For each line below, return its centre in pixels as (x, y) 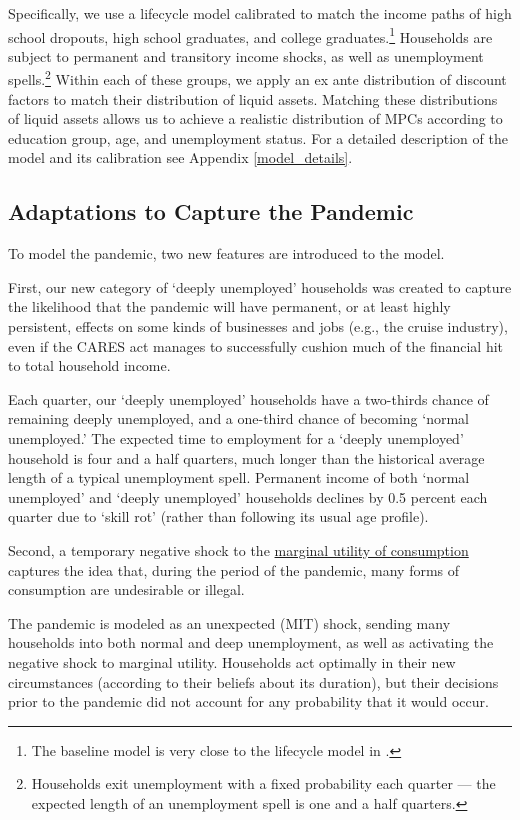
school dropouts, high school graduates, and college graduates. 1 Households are (250, 35)
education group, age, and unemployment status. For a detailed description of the (258, 137)
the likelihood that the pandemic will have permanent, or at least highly (229, 306)
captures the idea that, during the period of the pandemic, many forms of (234, 569)
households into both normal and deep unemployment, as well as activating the (251, 642)
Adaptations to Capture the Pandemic (211, 211)
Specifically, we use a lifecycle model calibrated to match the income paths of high (260, 13)
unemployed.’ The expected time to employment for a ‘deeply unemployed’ (236, 438)
